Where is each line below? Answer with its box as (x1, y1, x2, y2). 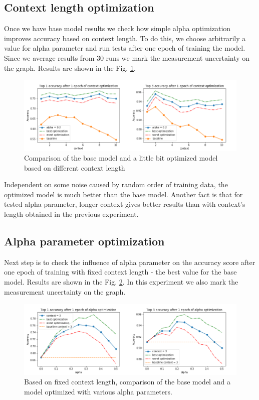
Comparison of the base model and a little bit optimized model (24, 153, 218, 163)
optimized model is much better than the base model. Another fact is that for (4, 189, 243, 199)
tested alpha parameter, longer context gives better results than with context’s (4, 199, 245, 209)
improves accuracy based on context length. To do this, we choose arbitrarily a (4, 33, 246, 43)
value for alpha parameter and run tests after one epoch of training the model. (4, 43, 245, 53)
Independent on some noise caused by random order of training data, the (4, 179, 228, 190)
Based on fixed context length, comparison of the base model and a (24, 376, 230, 387)
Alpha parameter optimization (4, 233, 165, 249)
